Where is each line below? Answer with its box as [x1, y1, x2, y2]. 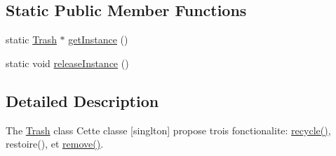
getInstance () [68, 32, 128, 47]
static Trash [6, 32, 57, 47]
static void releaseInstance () [6, 55, 129, 70]
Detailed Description [6, 90, 159, 111]
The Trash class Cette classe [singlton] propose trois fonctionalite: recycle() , [6, 122, 331, 137]
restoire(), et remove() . [6, 136, 104, 151]
